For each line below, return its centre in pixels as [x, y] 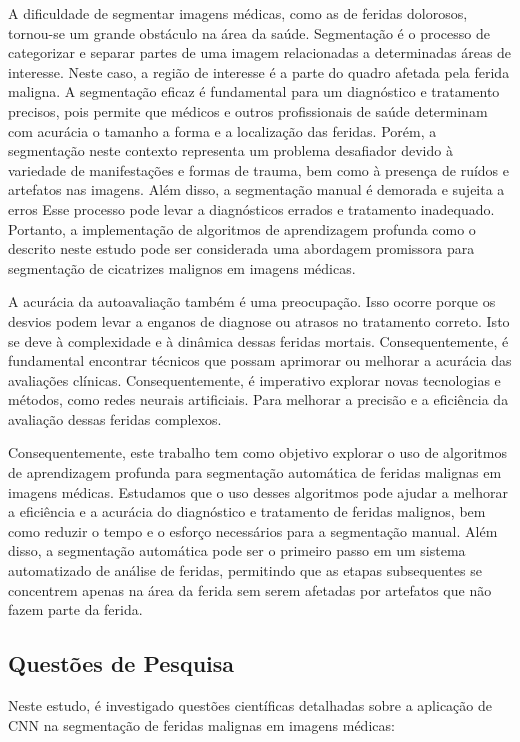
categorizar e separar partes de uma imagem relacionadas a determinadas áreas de [260, 52]
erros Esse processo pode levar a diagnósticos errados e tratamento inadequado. [251, 208]
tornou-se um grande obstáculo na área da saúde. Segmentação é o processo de [249, 32]
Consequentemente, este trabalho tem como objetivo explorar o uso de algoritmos [257, 452]
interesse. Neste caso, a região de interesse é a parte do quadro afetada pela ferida [259, 71]
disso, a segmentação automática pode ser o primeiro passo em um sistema [237, 550]
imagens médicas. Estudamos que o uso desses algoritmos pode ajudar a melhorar [258, 491]
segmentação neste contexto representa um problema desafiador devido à [230, 150]
